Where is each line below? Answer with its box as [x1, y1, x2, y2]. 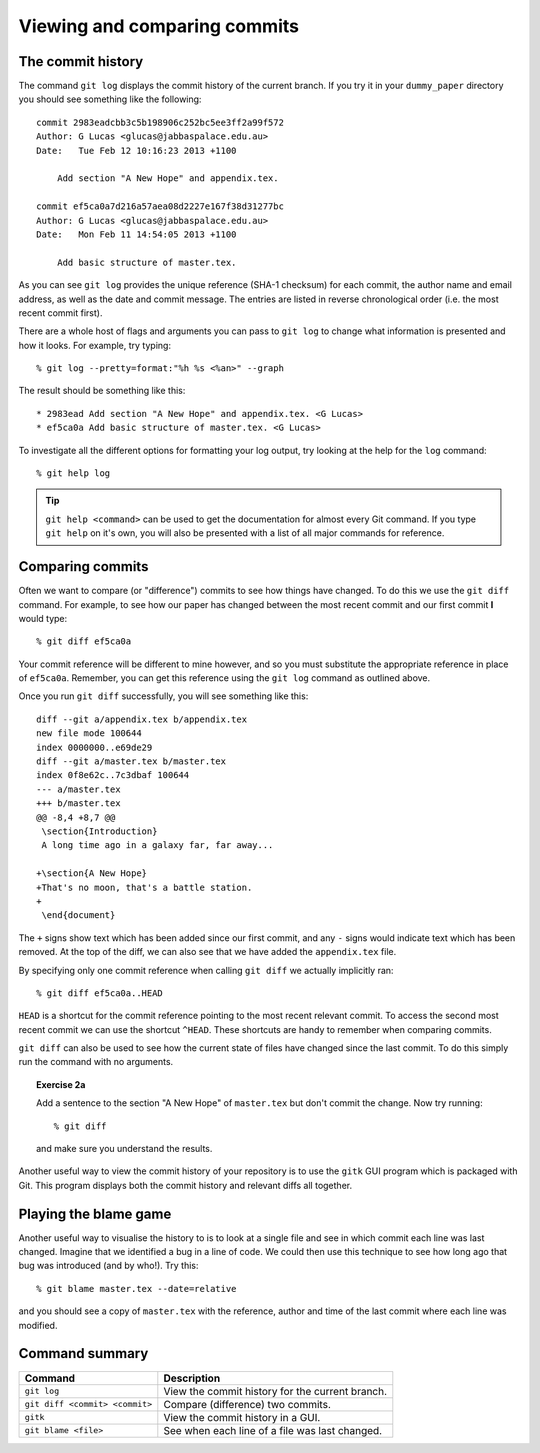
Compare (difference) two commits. [163, 1397, 332, 1411]
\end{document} [41, 910, 116, 921]
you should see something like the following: [18, 93, 202, 105]
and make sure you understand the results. [36, 1143, 213, 1155]
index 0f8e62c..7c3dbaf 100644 [36, 770, 190, 781]
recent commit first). [18, 306, 103, 319]
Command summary [18, 1345, 149, 1362]
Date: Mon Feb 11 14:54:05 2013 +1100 [36, 228, 237, 240]
